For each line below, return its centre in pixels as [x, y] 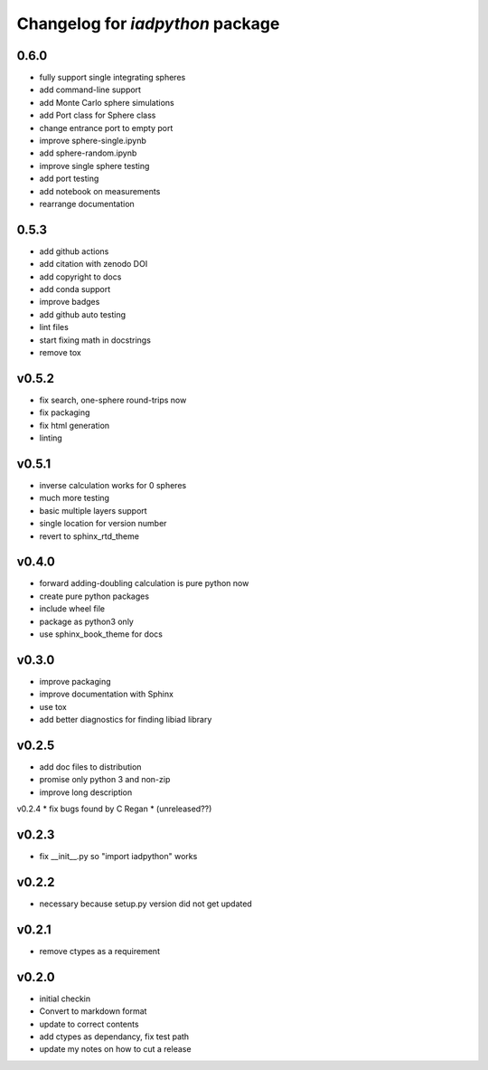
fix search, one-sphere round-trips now [113, 400]
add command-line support [90, 90]
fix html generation [75, 425]
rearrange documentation [87, 204]
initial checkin [65, 999]
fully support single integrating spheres [113, 78]
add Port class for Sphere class [98, 115]
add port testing [69, 179]
